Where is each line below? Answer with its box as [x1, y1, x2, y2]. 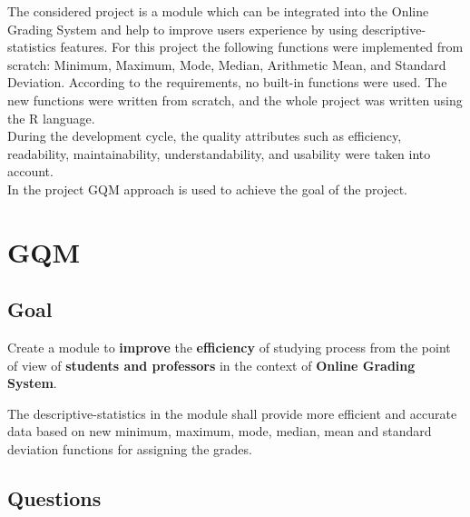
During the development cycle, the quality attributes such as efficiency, [7, 126, 402, 145]
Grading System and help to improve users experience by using [7, 19, 358, 38]
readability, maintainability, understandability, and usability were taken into [7, 144, 431, 163]
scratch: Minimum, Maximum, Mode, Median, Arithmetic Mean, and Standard [7, 55, 446, 74]
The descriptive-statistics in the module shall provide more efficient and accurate [7, 403, 457, 423]
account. [7, 162, 54, 181]
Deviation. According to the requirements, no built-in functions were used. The [7, 73, 447, 92]
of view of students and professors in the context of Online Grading [7, 355, 416, 374]
